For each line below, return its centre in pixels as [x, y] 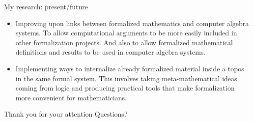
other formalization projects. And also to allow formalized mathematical [124, 42]
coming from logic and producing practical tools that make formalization [125, 88]
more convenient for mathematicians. [71, 97]
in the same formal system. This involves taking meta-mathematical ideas [126, 78]
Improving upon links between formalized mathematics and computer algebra [132, 23]
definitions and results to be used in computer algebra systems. [111, 52]
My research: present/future [46, 6]
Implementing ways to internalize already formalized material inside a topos [130, 68]
